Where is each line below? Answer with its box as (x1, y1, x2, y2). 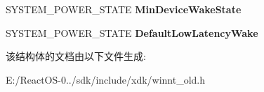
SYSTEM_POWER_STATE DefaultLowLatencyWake (6, 25, 258, 40)
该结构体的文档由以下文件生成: (6, 49, 146, 63)
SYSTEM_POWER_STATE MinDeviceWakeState (6, 2, 242, 16)
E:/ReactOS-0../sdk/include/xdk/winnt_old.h (6, 72, 206, 86)
